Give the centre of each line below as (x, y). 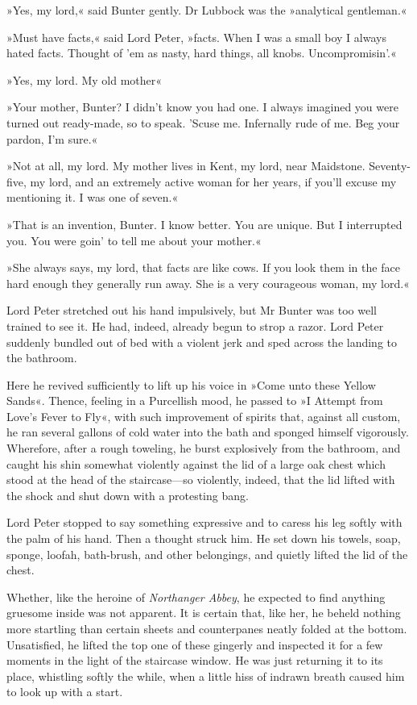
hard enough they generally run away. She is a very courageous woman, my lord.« (208, 283)
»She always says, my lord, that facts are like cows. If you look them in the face (203, 267)
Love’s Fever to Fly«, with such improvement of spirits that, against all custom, (204, 416)
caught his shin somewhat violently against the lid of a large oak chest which (196, 463)
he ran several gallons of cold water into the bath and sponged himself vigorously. (208, 432)
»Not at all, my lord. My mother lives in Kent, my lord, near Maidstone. (186, 166)
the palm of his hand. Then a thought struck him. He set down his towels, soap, (204, 538)
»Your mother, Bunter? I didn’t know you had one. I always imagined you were (202, 107)
